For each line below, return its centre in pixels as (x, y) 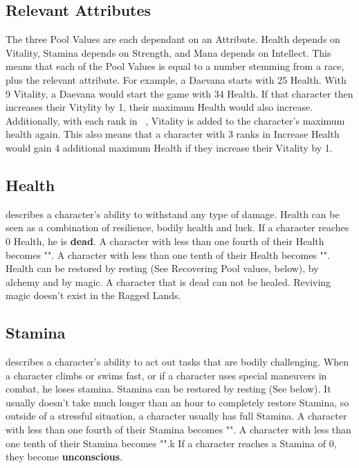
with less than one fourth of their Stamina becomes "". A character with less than (178, 430)
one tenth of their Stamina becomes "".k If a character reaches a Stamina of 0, (171, 443)
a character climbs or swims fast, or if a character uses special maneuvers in (166, 375)
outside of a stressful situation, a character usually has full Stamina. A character (176, 416)
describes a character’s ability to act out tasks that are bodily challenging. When (177, 362)
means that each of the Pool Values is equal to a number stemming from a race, (175, 66)
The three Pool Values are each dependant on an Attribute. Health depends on (173, 39)
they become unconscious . (64, 457)
